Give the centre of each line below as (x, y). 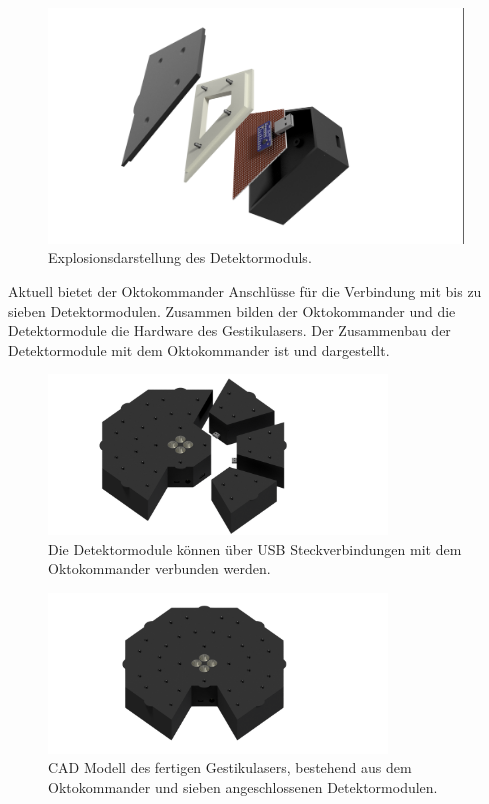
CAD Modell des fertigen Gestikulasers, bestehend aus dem (230, 767)
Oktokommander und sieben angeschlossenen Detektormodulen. (243, 786)
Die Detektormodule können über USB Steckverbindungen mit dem (255, 548)
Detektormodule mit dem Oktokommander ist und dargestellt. (199, 349)
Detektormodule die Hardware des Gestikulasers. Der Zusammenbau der (229, 330)
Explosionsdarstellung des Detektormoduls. (180, 257)
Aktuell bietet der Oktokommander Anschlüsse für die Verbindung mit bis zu (245, 291)
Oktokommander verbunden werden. (159, 568)
